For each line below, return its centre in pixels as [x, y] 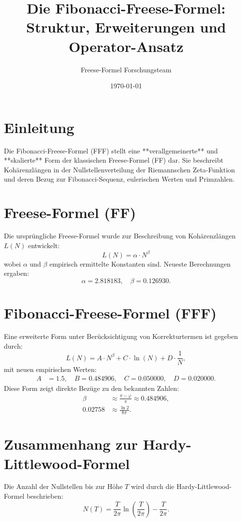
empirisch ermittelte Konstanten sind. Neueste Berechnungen [140, 263]
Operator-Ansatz [126, 46]
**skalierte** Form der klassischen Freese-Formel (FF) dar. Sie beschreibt [114, 160]
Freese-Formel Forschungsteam [126, 69]
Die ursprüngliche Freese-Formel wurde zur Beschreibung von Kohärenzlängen [120, 236]
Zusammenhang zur [71, 444]
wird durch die [153, 486]
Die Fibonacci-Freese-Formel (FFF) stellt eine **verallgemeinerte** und [111, 150]
